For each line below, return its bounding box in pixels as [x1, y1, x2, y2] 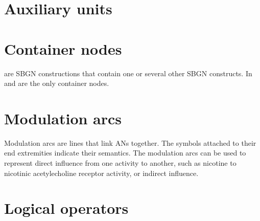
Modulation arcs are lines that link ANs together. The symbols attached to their [4, 137, 256, 148]
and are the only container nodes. [4, 78, 109, 89]
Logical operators [4, 197, 129, 218]
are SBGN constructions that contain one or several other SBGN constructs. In [4, 68, 252, 78]
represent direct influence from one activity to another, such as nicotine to [4, 158, 237, 168]
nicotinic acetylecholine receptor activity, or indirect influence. [4, 167, 199, 178]
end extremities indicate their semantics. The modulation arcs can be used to [4, 147, 246, 158]
